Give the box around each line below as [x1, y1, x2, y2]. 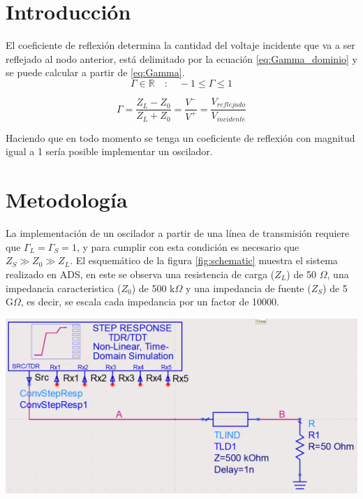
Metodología [6, 185, 128, 214]
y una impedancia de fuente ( [185, 280, 311, 295]
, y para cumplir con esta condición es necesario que [76, 239, 299, 254]
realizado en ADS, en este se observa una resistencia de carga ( [6, 266, 275, 281]
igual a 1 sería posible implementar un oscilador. [6, 144, 213, 159]
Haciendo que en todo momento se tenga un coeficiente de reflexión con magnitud [6, 130, 355, 145]
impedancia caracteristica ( [6, 280, 121, 295]
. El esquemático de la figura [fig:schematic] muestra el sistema [70, 253, 338, 268]
